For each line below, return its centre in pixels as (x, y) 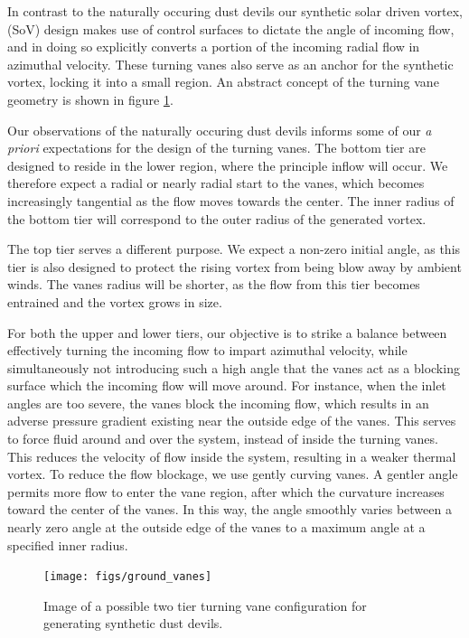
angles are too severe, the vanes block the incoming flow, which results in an (218, 403)
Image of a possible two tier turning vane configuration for (205, 605)
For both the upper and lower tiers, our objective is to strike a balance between (227, 332)
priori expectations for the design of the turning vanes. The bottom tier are (216, 148)
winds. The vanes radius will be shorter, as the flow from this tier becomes (214, 284)
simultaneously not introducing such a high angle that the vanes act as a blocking (234, 367)
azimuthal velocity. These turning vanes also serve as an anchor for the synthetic (230, 64)
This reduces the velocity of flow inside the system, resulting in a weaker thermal (232, 456)
